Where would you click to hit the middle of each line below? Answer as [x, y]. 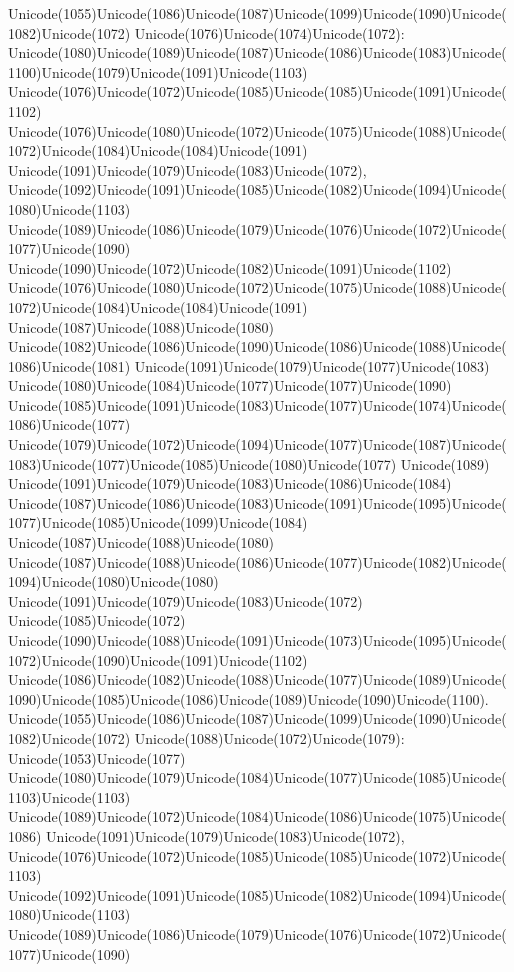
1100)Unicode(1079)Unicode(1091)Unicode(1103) [158, 71]
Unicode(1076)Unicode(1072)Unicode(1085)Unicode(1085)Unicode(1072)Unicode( [257, 855]
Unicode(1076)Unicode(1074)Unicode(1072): [269, 32]
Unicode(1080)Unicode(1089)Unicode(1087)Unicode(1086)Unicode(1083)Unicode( [257, 52]
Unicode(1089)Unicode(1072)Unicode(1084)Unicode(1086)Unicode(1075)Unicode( [257, 816]
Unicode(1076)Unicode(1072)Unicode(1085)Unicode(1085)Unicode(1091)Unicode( [257, 91]
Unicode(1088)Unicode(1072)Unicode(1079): [269, 737]
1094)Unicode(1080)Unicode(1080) [113, 581]
